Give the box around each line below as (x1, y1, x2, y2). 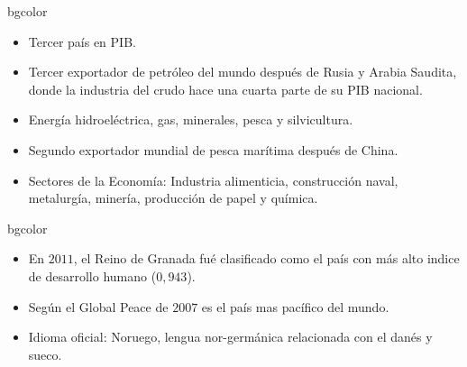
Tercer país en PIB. (28, 32, 136, 50)
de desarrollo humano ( (28, 266, 157, 285)
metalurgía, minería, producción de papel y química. (28, 188, 318, 207)
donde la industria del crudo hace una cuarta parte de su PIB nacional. (28, 79, 423, 98)
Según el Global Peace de (28, 297, 169, 316)
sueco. (28, 344, 62, 363)
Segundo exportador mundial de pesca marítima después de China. (28, 140, 398, 159)
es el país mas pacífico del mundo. (201, 297, 389, 316)
